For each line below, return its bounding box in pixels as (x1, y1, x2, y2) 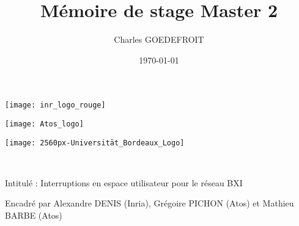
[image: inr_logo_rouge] (5, 101, 106, 110)
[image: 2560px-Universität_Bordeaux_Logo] (5, 138, 185, 147)
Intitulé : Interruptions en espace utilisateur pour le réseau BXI (5, 176, 243, 189)
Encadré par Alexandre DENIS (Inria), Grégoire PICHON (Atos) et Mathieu (5, 197, 294, 210)
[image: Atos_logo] (5, 119, 84, 128)
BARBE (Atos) (5, 209, 62, 222)
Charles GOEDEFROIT (114, 33, 204, 46)
